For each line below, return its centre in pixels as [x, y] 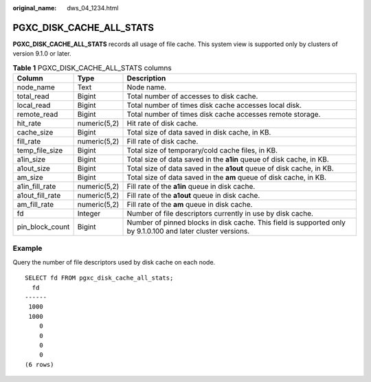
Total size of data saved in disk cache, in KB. [199, 133]
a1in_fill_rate [36, 187]
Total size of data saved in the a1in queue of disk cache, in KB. [228, 159]
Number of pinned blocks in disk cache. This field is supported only [236, 223]
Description [146, 78]
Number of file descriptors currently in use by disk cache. [220, 214]
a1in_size [31, 159]
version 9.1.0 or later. [42, 54]
